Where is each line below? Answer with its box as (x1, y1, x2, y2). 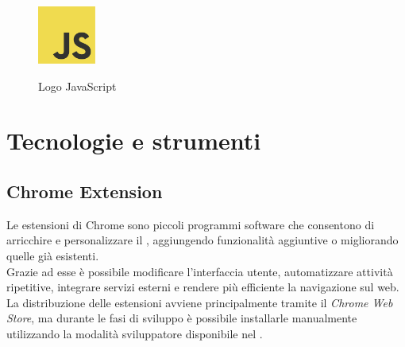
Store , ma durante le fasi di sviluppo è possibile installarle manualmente (6, 310, 357, 326)
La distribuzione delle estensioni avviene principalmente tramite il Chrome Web (6, 294, 393, 310)
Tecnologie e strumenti (6, 124, 261, 157)
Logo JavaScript (38, 77, 117, 94)
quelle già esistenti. (6, 248, 99, 264)
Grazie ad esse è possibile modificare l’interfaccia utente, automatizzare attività (6, 263, 393, 279)
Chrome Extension (6, 179, 163, 204)
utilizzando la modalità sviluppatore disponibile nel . (6, 326, 263, 341)
